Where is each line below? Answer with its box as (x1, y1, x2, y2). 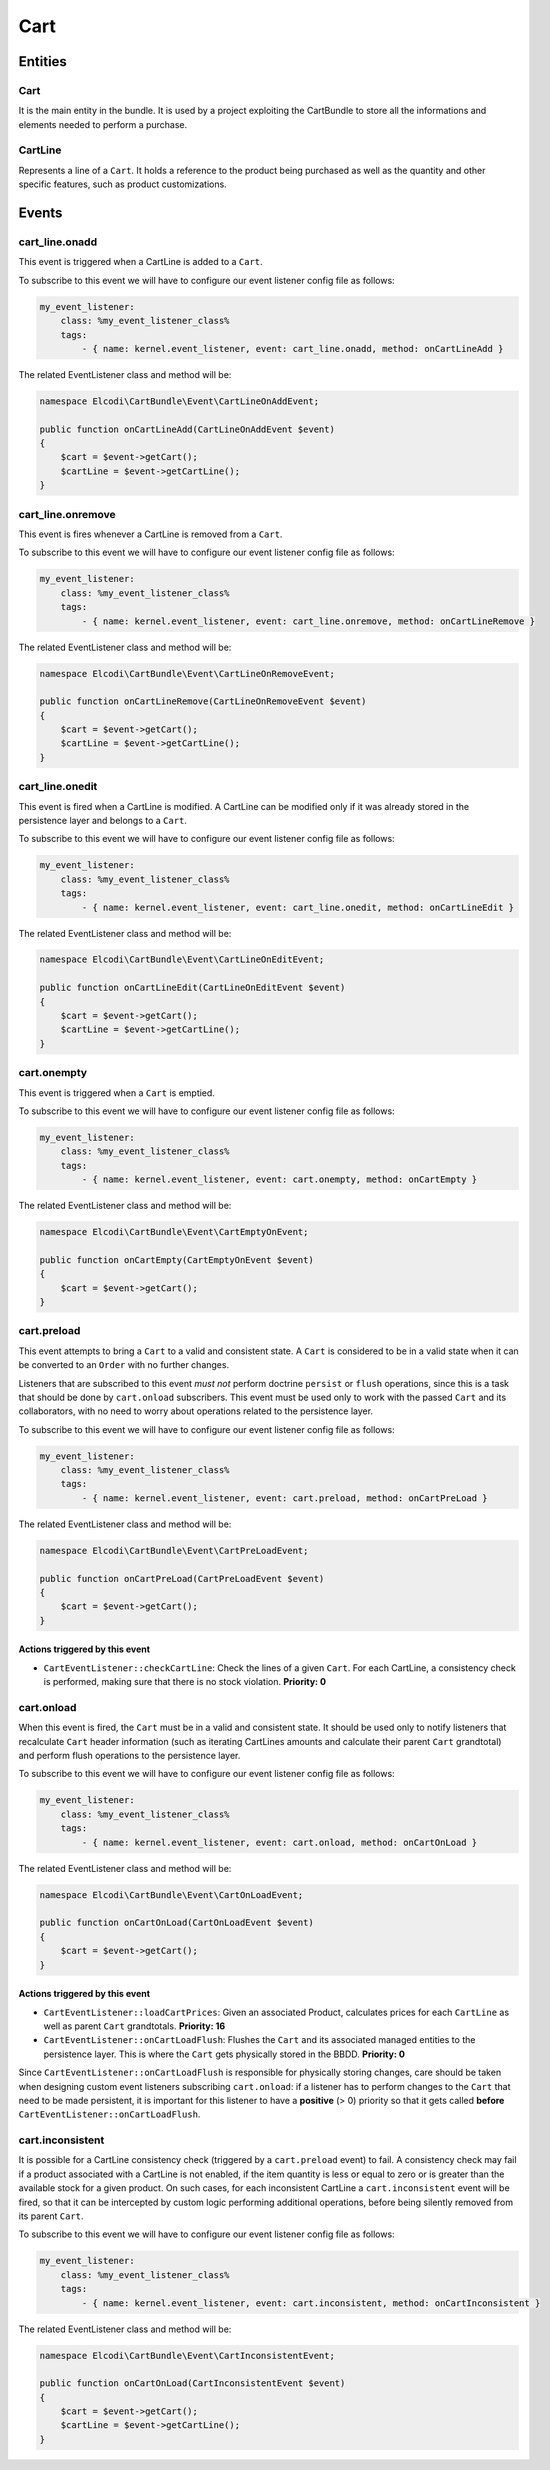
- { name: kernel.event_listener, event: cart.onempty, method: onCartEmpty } (81, 1174, 478, 1185)
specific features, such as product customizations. (18, 178, 227, 190)
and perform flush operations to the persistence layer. (18, 1750, 241, 1762)
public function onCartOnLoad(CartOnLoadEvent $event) (39, 1917, 314, 1929)
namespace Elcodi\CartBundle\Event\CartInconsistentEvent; (39, 2350, 335, 2361)
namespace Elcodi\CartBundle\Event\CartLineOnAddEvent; (39, 395, 320, 407)
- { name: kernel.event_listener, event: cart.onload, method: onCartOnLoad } (81, 1836, 478, 1848)
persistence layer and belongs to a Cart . (18, 814, 187, 826)
